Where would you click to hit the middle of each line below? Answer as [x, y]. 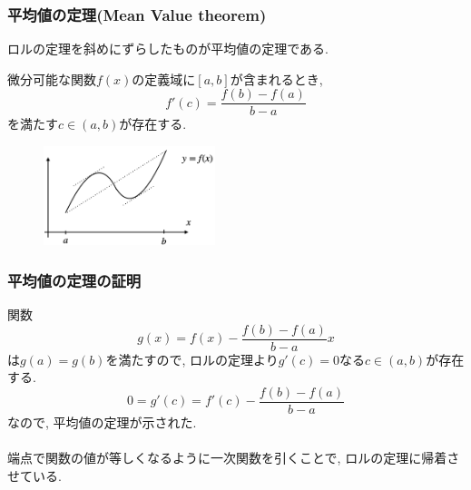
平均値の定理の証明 [74, 280]
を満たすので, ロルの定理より [192, 359]
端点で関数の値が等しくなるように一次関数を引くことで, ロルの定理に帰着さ [234, 458]
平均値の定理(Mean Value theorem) [137, 14]
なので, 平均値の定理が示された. [102, 421]
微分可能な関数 [52, 78]
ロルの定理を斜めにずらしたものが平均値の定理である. [168, 49]
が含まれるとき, [276, 78]
